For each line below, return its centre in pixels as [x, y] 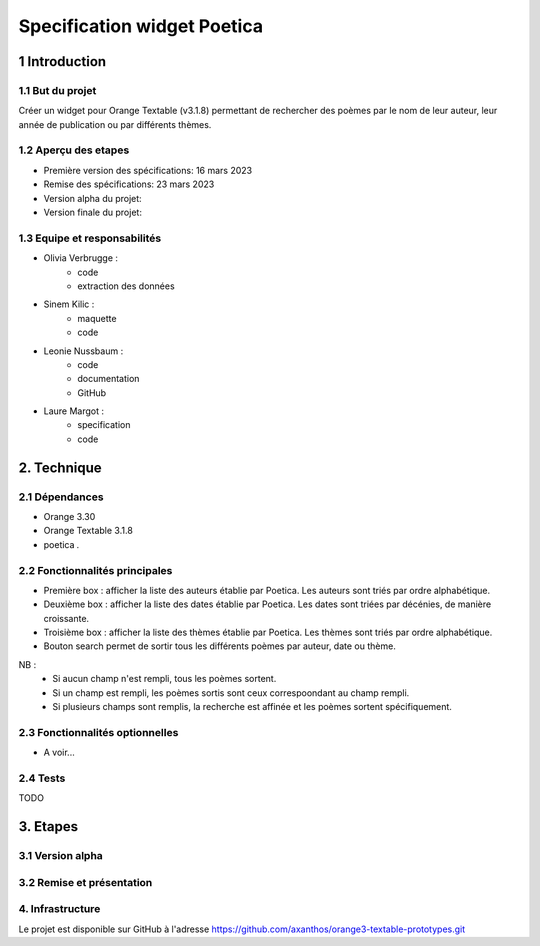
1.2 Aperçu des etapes [74, 150]
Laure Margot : [74, 411]
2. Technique [60, 467]
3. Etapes [48, 826]
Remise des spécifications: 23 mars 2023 [129, 184]
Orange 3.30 [69, 516]
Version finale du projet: [92, 212]
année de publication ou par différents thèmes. [115, 124]
